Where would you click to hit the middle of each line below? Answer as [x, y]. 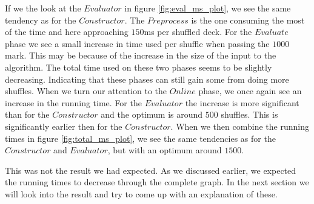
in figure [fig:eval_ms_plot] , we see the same [208, 8]
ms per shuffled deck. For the [198, 32]
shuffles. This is [249, 114]
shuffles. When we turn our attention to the [86, 91]
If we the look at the [43, 8]
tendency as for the [41, 20]
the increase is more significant [242, 102]
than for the [27, 114]
